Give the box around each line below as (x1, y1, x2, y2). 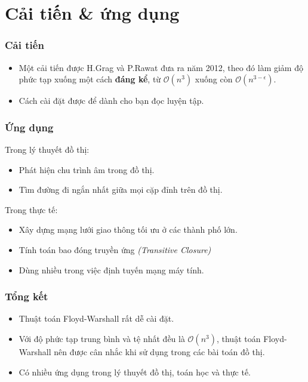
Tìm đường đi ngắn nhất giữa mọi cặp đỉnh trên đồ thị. (19, 183, 223, 196)
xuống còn (195, 73, 233, 85)
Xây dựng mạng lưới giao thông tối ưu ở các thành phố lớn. (19, 223, 238, 236)
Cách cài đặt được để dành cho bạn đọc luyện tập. (19, 94, 204, 107)
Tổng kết (5, 289, 48, 304)
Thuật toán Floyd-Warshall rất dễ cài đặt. (19, 312, 174, 325)
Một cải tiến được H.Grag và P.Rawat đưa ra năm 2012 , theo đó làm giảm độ (19, 61, 303, 73)
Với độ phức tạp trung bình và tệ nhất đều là (19, 332, 185, 344)
